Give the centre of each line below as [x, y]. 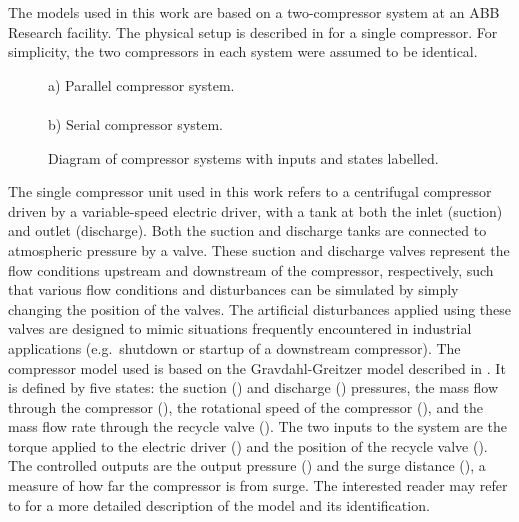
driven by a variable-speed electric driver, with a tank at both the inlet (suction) [255, 210]
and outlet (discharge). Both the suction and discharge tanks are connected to [247, 230]
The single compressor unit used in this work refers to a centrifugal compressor [250, 191]
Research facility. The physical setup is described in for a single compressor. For [253, 31]
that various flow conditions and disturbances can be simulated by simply [233, 289]
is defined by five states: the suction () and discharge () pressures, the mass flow [253, 387]
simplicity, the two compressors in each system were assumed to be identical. [243, 51]
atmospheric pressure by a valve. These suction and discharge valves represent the [259, 249]
